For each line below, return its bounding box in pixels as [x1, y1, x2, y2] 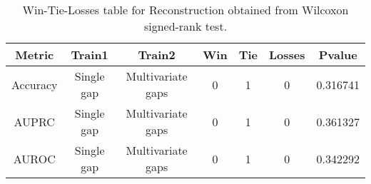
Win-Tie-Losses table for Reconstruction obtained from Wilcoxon [22, 1, 349, 18]
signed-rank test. [143, 18, 228, 34]
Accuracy [11, 76, 58, 93]
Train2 [138, 46, 176, 63]
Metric [15, 46, 54, 63]
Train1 [71, 46, 108, 63]
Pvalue [318, 46, 357, 63]
